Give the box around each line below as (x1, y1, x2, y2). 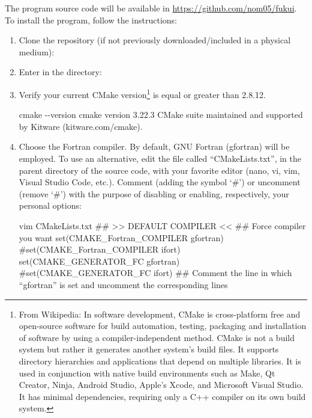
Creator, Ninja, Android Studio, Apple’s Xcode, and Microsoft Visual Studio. (19, 378, 304, 391)
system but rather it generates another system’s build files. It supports (19, 343, 279, 355)
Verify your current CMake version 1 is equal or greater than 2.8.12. (19, 86, 266, 100)
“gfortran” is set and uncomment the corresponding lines (19, 278, 228, 290)
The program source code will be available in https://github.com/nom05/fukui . (5, 2, 297, 14)
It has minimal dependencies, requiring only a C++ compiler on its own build (19, 390, 306, 402)
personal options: (19, 199, 82, 212)
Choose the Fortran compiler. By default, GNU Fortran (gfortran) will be (19, 140, 290, 153)
